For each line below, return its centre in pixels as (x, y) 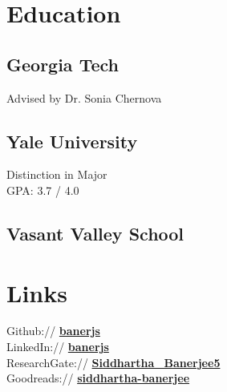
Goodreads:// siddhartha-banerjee (98, 378)
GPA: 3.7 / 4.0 (43, 190)
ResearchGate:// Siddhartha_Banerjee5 (113, 362)
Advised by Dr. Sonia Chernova (84, 97)
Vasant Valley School (95, 233)
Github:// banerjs (53, 331)
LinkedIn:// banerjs (58, 347)
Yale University (72, 141)
